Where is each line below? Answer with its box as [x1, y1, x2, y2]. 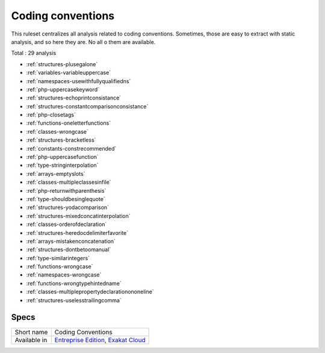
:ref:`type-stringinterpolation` [26, 161, 99, 169]
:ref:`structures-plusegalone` [26, 60, 98, 67]
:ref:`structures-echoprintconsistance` [26, 94, 122, 102]
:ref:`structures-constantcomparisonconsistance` [26, 102, 149, 110]
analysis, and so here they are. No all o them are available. [11, 38, 156, 45]
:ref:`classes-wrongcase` [26, 128, 88, 135]
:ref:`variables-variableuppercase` [26, 69, 111, 77]
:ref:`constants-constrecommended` [26, 145, 117, 152]
